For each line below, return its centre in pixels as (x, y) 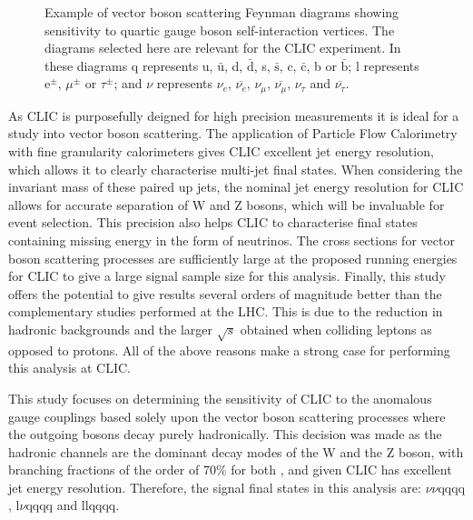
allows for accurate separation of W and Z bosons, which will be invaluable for (227, 204)
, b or (321, 65)
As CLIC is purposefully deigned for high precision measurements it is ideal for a (234, 115)
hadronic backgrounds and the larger (111, 329)
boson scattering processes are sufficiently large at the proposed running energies (233, 258)
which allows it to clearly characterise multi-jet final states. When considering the (236, 169)
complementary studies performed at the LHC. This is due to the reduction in (226, 311)
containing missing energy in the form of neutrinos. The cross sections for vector (232, 240)
